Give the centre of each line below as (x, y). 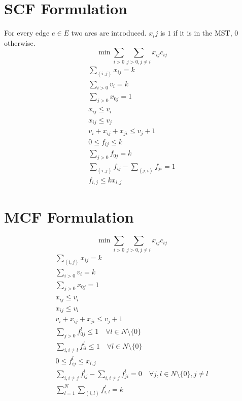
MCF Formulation (69, 216)
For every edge (27, 33)
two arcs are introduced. (109, 33)
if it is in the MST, (203, 33)
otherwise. (20, 42)
